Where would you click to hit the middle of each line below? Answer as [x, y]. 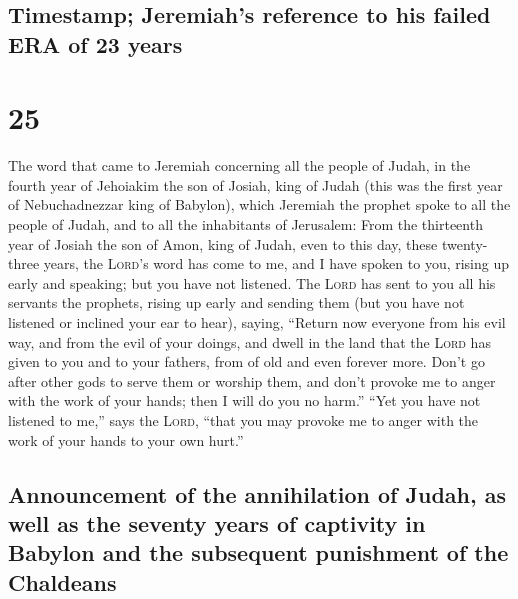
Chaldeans [62, 581]
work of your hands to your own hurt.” [126, 439]
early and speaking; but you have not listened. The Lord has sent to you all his [252, 282]
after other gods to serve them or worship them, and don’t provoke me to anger [252, 380]
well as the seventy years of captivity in [217, 522]
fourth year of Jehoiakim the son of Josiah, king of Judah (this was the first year [255, 184]
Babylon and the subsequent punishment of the [258, 552]
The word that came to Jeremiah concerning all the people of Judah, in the [239, 165]
